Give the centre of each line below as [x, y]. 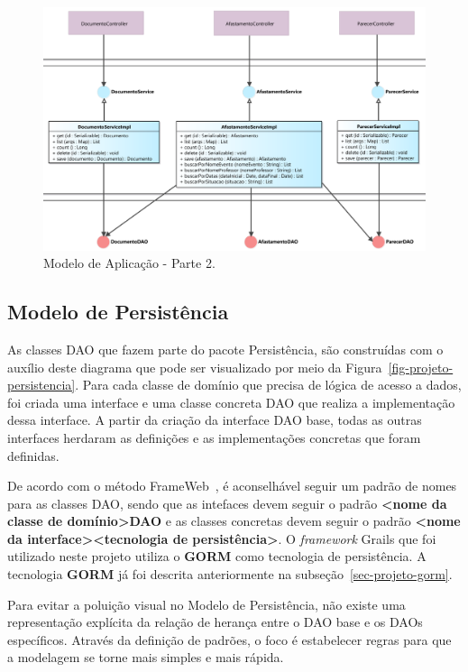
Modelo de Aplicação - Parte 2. [129, 263]
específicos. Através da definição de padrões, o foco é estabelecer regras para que [229, 639]
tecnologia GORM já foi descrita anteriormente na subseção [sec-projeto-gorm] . [230, 574]
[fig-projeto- [421, 367]
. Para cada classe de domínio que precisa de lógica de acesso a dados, [268, 385]
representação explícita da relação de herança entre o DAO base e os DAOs [215, 622]
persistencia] [41, 385]
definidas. [33, 455]
